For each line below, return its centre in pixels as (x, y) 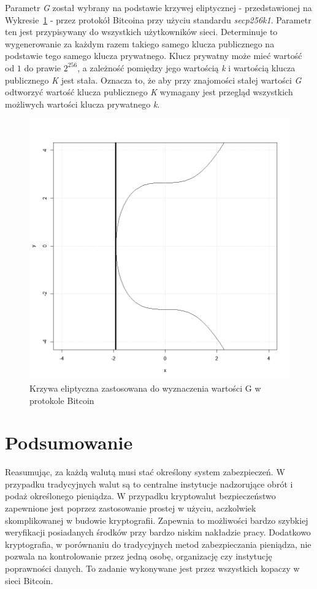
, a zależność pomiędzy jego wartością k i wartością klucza (186, 67)
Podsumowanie (69, 442)
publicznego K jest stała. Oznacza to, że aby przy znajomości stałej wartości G (153, 80)
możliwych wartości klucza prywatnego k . (82, 104)
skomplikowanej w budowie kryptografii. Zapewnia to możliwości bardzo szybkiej (157, 520)
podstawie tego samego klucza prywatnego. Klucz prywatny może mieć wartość (154, 56)
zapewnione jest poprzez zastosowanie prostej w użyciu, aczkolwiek (131, 508)
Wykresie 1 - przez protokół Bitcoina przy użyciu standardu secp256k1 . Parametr (158, 19)
